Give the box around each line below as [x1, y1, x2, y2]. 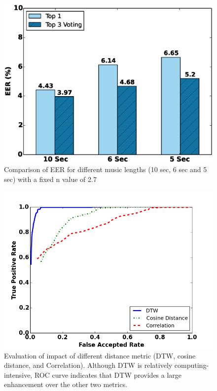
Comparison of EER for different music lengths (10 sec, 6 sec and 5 [4, 164, 207, 175]
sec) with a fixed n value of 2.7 [4, 174, 97, 184]
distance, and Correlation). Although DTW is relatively [4, 360, 173, 370]
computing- [174, 360, 209, 370]
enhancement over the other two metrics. [4, 379, 127, 390]
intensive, [4, 369, 33, 380]
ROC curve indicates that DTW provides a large [34, 369, 182, 380]
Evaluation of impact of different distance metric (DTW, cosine [4, 350, 196, 360]
